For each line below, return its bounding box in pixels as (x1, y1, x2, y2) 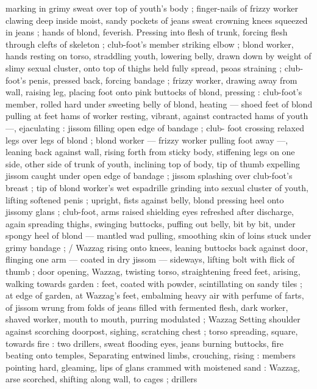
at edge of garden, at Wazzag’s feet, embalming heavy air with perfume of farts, (5, 289, 304, 302)
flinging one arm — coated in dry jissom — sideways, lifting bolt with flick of (5, 253, 295, 266)
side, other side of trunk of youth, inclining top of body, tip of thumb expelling (5, 157, 300, 170)
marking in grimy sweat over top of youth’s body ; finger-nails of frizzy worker (5, 2, 299, 14)
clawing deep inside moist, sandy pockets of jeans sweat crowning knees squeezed (5, 13, 308, 26)
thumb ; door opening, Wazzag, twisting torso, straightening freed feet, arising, (5, 265, 301, 278)
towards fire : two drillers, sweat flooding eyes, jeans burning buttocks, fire (5, 336, 284, 349)
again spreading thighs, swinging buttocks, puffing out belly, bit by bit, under (5, 217, 296, 230)
